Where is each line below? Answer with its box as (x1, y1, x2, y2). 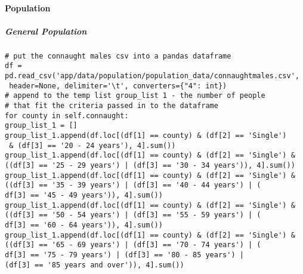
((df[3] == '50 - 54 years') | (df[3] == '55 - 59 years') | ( (5, 211, 261, 220)
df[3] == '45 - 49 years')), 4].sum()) (5, 190, 163, 199)
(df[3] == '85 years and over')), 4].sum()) (5, 260, 184, 269)
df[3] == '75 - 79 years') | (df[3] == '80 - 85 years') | (5, 250, 244, 259)
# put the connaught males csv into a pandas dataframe (5, 51, 231, 60)
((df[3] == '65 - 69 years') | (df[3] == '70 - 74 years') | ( (5, 241, 261, 250)
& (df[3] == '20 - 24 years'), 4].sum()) (9, 141, 176, 150)
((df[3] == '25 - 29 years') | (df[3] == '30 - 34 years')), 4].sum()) (5, 161, 295, 170)
